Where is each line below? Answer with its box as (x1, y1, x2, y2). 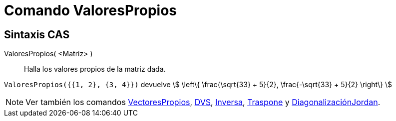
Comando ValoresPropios (4, 2, 177, 19)
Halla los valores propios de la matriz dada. (24, 65, 166, 74)
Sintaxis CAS (4, 28, 70, 41)
